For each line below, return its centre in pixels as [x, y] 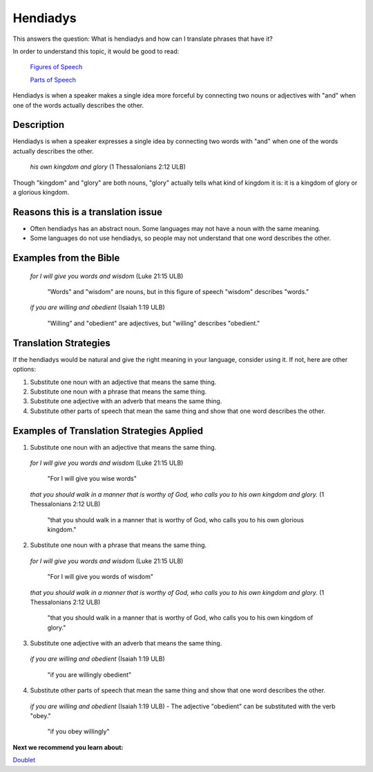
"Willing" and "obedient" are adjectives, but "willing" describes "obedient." [154, 323]
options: [25, 369]
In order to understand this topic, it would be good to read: [96, 51]
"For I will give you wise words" [92, 479]
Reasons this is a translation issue [87, 212]
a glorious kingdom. [41, 192]
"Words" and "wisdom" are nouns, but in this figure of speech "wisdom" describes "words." [178, 292]
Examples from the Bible [66, 258]
